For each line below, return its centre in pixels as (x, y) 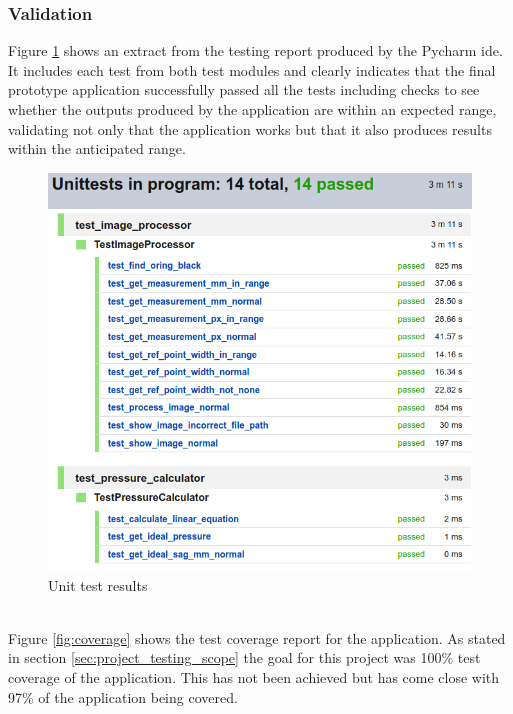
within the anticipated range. (97, 148)
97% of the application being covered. (123, 696)
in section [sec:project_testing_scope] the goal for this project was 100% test (244, 657)
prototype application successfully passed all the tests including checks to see (244, 89)
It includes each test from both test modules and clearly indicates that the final (252, 69)
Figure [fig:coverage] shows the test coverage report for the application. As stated (257, 637)
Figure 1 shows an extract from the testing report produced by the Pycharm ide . (255, 50)
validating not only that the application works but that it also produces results (250, 128)
